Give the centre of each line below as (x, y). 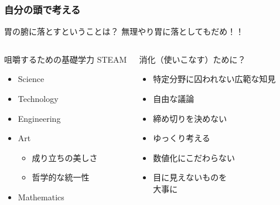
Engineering (39, 118)
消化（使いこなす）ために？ (192, 59)
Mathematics (41, 197)
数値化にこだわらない (194, 157)
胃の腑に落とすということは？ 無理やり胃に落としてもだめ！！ (124, 31)
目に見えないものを (190, 177)
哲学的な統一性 (61, 177)
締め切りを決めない (190, 118)
